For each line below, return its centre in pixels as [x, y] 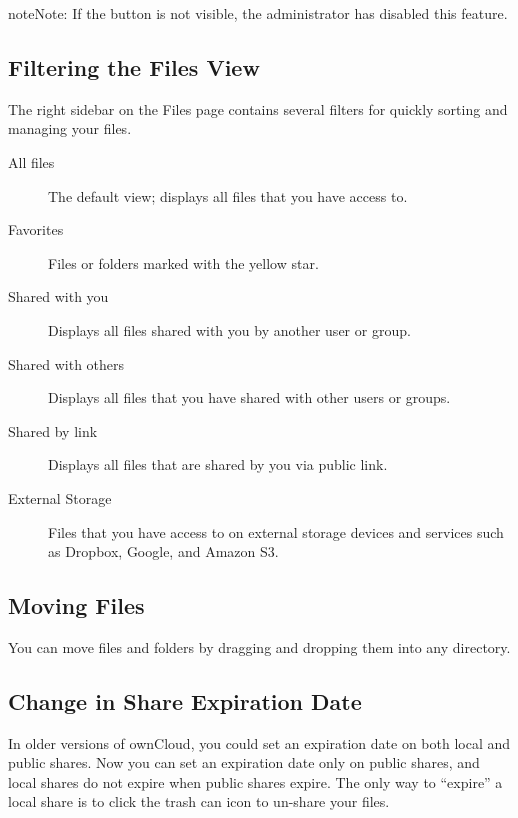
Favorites [36, 229]
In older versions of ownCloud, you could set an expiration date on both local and [259, 742]
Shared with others [66, 363]
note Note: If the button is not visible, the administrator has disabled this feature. [258, 13]
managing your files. [70, 128]
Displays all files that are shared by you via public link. [218, 464]
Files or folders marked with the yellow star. [183, 262]
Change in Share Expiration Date [185, 700]
